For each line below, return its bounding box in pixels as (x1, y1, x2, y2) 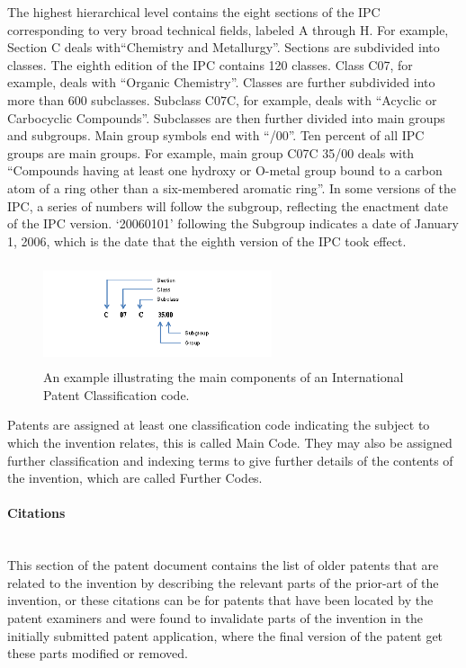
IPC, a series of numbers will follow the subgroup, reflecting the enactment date (7, 196, 448, 215)
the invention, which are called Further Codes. (7, 468, 263, 487)
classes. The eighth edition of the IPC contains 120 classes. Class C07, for (7, 55, 413, 74)
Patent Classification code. (43, 385, 190, 404)
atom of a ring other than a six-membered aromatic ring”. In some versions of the (7, 178, 457, 197)
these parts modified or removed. (7, 644, 188, 663)
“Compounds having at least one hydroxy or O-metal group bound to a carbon (7, 161, 443, 180)
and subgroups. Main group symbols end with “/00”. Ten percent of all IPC (7, 126, 425, 145)
